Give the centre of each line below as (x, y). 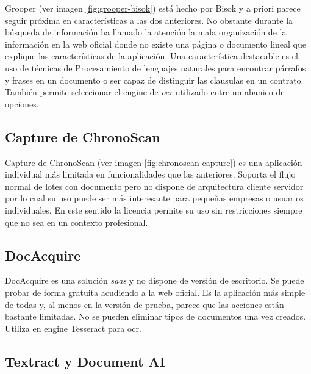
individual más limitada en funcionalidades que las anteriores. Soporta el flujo (150, 174)
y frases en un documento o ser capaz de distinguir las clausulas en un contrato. (154, 80)
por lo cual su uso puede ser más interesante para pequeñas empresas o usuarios (154, 198)
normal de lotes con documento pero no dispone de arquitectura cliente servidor (154, 186)
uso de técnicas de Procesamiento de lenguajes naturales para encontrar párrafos (155, 67)
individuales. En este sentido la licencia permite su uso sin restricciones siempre (154, 210)
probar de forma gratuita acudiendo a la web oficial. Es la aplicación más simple (155, 292)
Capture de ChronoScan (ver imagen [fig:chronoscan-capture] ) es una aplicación (154, 162)
